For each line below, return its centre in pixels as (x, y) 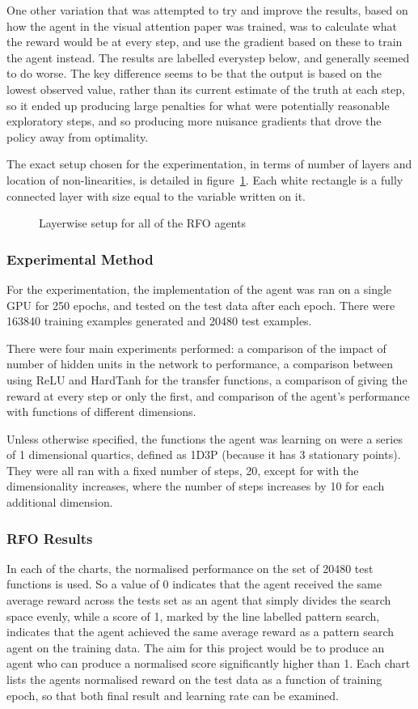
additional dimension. (60, 502)
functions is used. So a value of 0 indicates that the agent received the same (194, 584)
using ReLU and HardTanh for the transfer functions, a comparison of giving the (207, 379)
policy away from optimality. (78, 136)
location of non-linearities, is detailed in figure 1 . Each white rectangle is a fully (205, 179)
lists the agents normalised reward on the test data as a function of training (194, 679)
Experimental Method (80, 259)
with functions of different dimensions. (101, 412)
